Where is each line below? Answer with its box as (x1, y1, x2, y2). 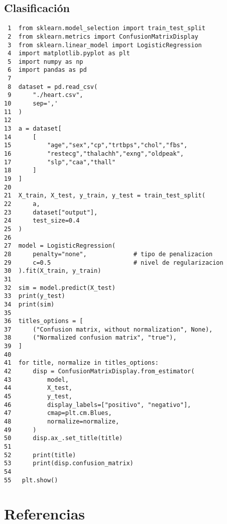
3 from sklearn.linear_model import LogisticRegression (8, 41, 202, 49)
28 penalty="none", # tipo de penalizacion (4, 250, 213, 258)
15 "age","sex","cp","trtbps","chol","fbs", (4, 142, 188, 149)
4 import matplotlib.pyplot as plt (8, 50, 130, 57)
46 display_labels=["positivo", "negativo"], (4, 401, 191, 408)
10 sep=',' (4, 100, 58, 108)
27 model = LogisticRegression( (4, 242, 116, 250)
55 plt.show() (4, 476, 58, 484)
